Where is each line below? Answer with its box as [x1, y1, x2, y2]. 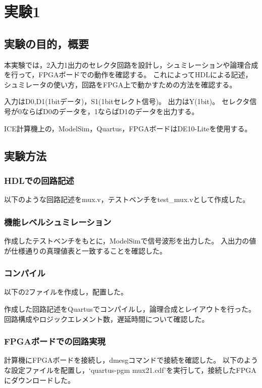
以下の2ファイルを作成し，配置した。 [4, 286, 128, 297]
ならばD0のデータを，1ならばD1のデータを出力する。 [21, 106, 199, 116]
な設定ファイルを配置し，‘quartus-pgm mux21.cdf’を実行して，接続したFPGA [4, 364, 256, 375]
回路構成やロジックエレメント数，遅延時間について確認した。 [4, 313, 209, 324]
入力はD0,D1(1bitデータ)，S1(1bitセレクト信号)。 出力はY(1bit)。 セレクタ [4, 96, 250, 107]
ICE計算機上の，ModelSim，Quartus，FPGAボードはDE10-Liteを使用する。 [4, 123, 252, 133]
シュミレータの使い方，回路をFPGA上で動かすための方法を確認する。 [4, 79, 237, 89]
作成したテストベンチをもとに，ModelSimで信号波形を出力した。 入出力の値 [4, 235, 256, 246]
